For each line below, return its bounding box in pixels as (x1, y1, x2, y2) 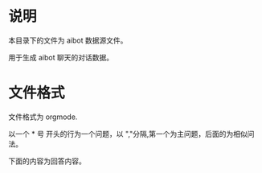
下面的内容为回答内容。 (8, 156, 86, 166)
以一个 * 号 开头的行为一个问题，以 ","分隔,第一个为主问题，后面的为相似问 (8, 129, 255, 138)
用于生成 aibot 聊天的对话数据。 (8, 52, 114, 62)
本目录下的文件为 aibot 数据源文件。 (8, 35, 128, 45)
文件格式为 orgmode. (8, 112, 78, 122)
